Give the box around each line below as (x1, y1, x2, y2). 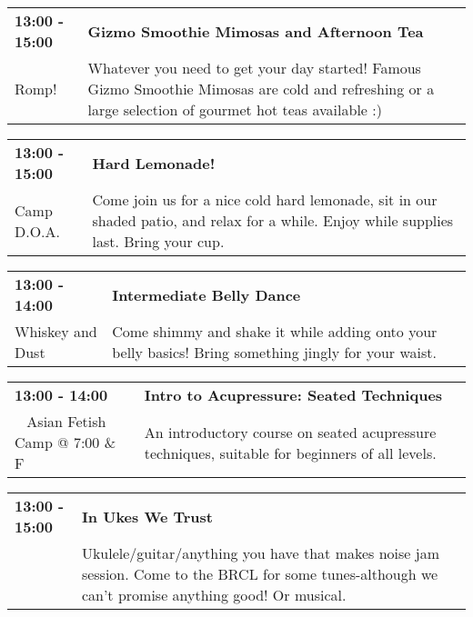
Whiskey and (15, 321, 97, 342)
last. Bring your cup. (92, 231, 225, 252)
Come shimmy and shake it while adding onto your (112, 321, 438, 342)
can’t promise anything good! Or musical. (81, 584, 347, 605)
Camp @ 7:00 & (15, 432, 116, 453)
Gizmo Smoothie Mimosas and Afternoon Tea (87, 20, 424, 42)
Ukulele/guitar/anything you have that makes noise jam (81, 542, 440, 563)
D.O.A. (15, 220, 61, 242)
